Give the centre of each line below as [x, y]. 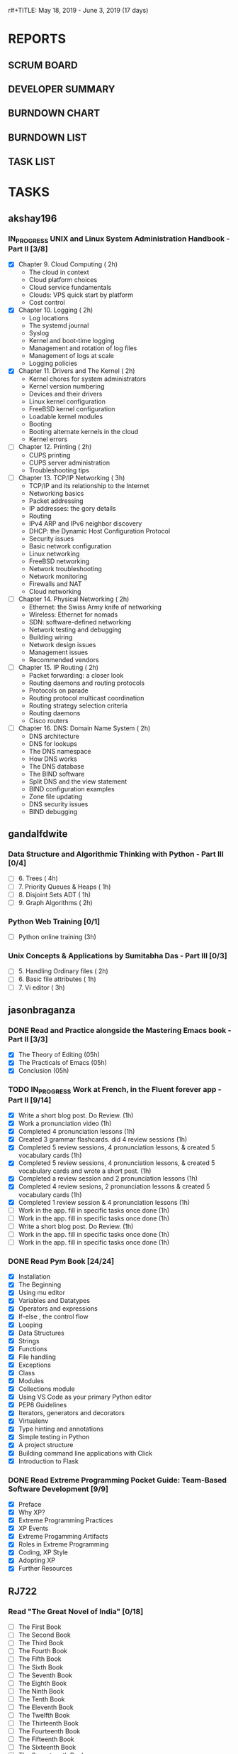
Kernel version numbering [67, 386]
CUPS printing [50, 455]
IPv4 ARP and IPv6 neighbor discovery [85, 523]
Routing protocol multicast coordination [86, 698]
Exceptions [35, 1365]
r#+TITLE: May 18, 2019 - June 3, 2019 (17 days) [78, 10]
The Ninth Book [41, 1691]
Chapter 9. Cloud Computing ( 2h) [68, 264]
